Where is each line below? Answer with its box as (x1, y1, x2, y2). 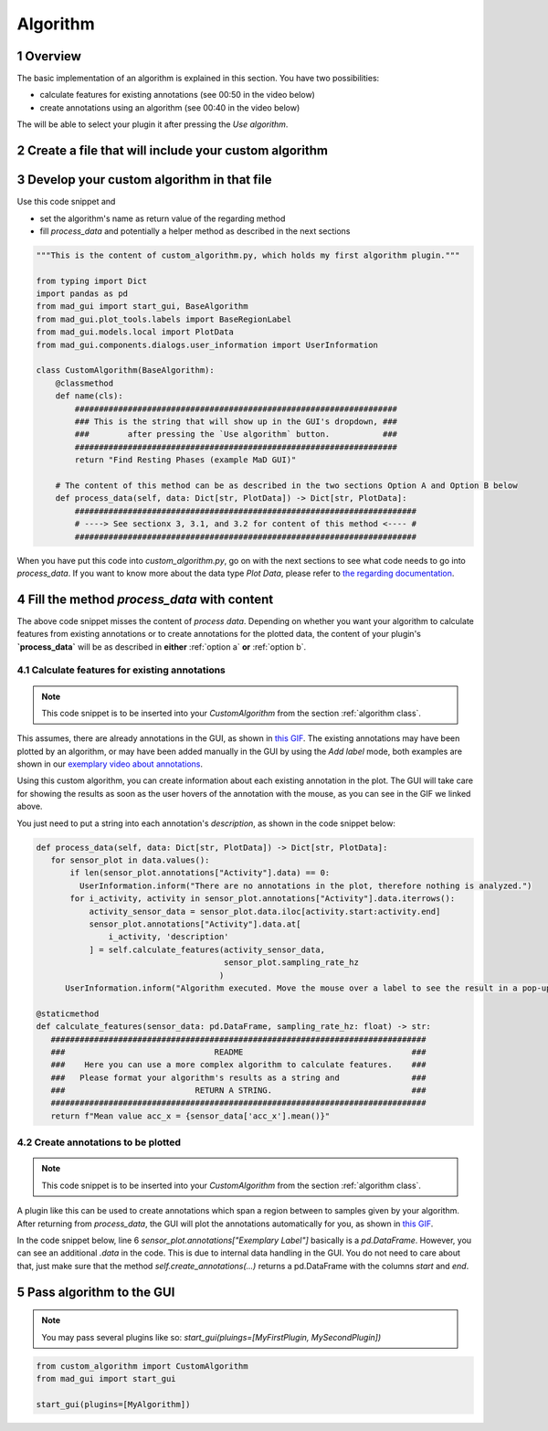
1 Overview (16, 48, 82, 64)
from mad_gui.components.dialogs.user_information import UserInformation (36, 339, 379, 350)
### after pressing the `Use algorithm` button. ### (74, 429, 397, 440)
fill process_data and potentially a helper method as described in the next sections (39, 225, 351, 237)
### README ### (50, 1046, 427, 1057)
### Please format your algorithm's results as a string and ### (50, 1072, 427, 1083)
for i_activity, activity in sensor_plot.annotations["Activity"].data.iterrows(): (69, 894, 456, 904)
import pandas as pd (36, 289, 128, 299)
